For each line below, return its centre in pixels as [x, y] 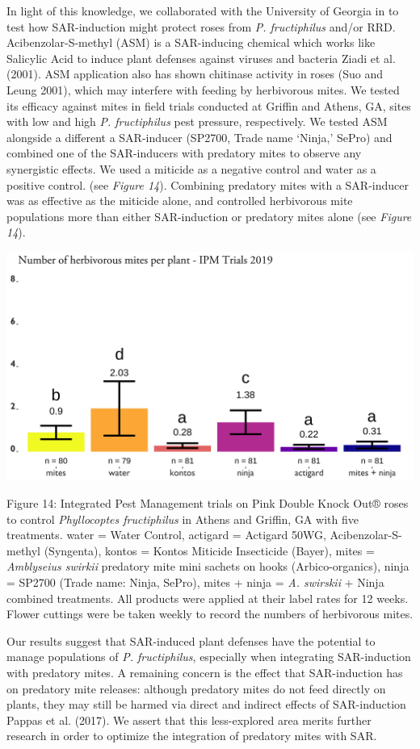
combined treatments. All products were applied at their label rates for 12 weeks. [208, 598]
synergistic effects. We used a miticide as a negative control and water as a [191, 168]
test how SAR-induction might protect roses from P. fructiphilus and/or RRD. [201, 26]
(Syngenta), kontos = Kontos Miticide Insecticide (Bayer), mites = [209, 550]
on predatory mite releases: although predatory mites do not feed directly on [196, 688]
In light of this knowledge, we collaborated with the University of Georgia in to [203, 10]
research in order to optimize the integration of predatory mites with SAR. [192, 736]
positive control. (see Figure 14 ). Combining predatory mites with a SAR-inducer [208, 184]
